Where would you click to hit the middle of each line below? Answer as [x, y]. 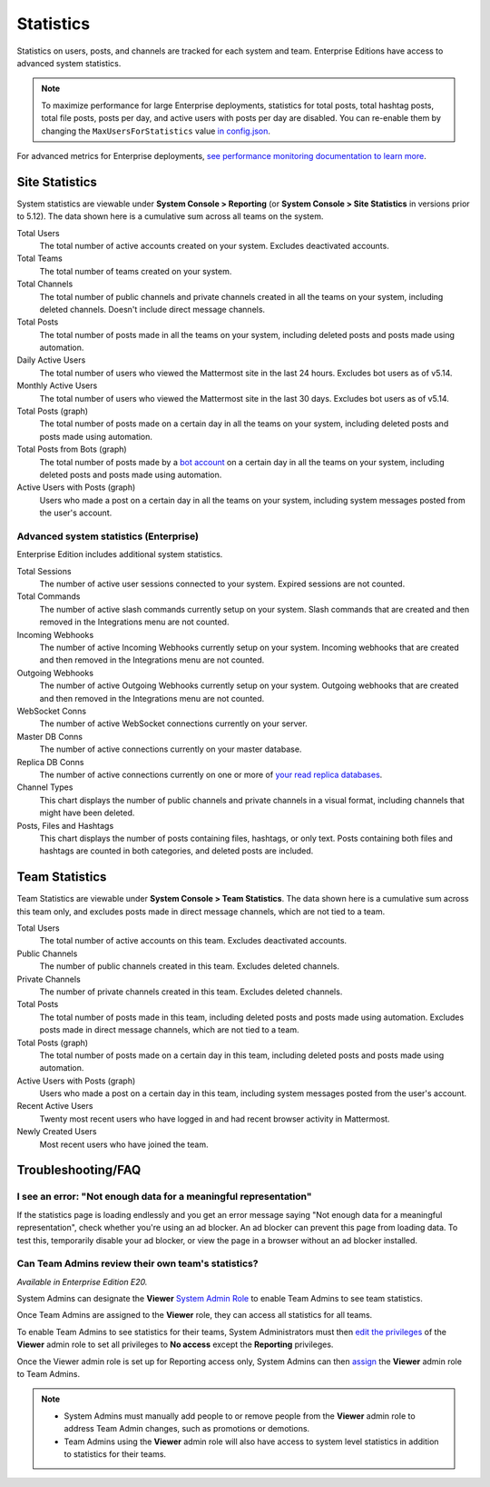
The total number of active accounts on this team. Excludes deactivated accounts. [193, 941]
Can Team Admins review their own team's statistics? [137, 1263]
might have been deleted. [87, 813]
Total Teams [39, 258]
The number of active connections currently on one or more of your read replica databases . [211, 774]
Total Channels [45, 284]
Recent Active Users [55, 1106]
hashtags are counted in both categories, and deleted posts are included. [176, 851]
